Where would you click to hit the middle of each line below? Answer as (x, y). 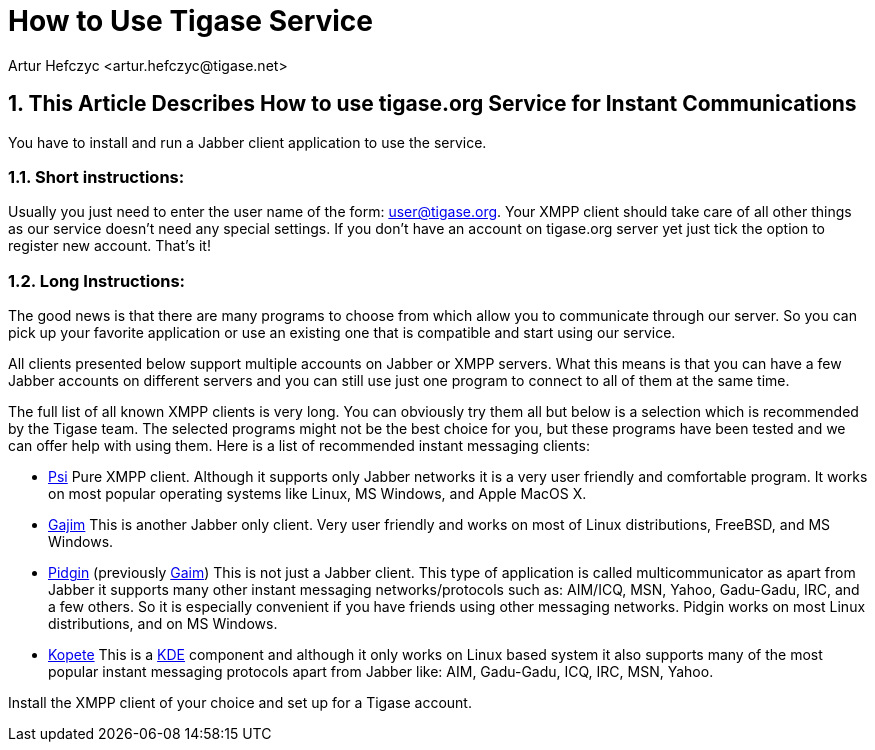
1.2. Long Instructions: (97, 280)
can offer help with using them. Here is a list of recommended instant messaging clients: (299, 446)
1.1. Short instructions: (96, 176)
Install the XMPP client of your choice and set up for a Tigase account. (240, 703)
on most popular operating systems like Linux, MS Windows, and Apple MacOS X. (317, 494)
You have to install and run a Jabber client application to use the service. (247, 142)
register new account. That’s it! (109, 246)
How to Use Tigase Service (191, 21)
